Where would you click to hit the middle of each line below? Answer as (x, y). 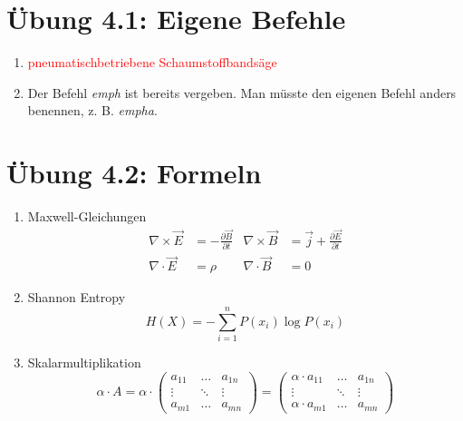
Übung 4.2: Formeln (134, 173)
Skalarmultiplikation (84, 362)
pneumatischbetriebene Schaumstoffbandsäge (152, 62)
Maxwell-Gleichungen (87, 216)
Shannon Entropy (77, 297)
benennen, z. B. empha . (92, 110)
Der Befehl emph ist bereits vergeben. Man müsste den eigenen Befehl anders (242, 92)
